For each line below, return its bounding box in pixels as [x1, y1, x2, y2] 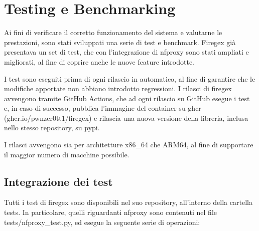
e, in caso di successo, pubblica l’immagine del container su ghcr [4, 103, 201, 113]
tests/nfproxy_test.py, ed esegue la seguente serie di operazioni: [4, 216, 200, 227]
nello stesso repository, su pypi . [4, 122, 100, 133]
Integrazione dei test [4, 173, 113, 189]
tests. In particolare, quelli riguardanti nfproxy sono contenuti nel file [4, 207, 217, 217]
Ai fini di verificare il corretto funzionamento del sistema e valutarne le [4, 27, 222, 38]
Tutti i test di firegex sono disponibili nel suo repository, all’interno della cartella [4, 197, 252, 207]
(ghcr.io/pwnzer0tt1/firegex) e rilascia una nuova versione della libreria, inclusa [4, 112, 248, 123]
